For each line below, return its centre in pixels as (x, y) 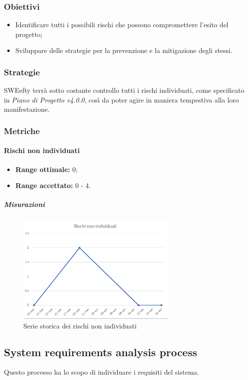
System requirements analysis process (101, 352)
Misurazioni (25, 204)
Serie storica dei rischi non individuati (80, 325)
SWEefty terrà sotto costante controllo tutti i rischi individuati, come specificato (124, 90)
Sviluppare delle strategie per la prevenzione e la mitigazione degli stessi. (124, 50)
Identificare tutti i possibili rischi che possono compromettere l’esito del (122, 25)
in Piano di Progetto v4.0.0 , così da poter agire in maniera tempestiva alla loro (122, 99)
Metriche (22, 130)
